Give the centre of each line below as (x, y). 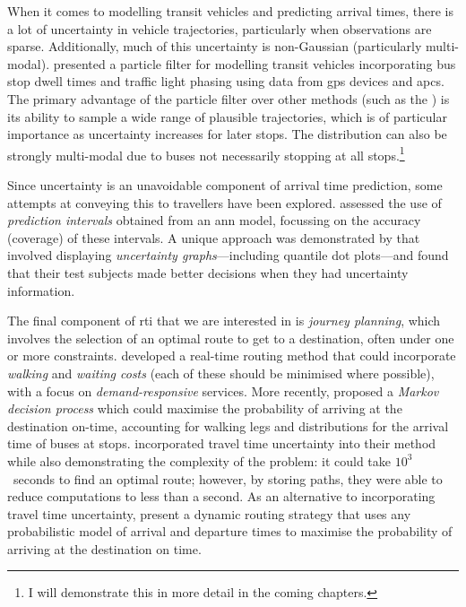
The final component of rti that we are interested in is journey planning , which (224, 321)
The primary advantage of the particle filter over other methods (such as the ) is (229, 98)
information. (41, 290)
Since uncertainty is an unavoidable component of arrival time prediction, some (225, 185)
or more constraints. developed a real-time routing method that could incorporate (232, 356)
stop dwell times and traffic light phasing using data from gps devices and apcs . (226, 81)
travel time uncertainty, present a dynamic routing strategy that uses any (209, 513)
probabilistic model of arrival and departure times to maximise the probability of (230, 531)
